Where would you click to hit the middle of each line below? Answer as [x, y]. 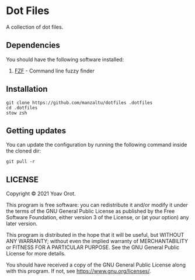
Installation [27, 89]
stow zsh [17, 113]
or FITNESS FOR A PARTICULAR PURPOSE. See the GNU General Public [93, 247]
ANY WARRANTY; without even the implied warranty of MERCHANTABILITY [97, 241]
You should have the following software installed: [65, 59]
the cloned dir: [23, 151]
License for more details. [36, 254]
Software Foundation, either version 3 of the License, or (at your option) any [97, 217]
